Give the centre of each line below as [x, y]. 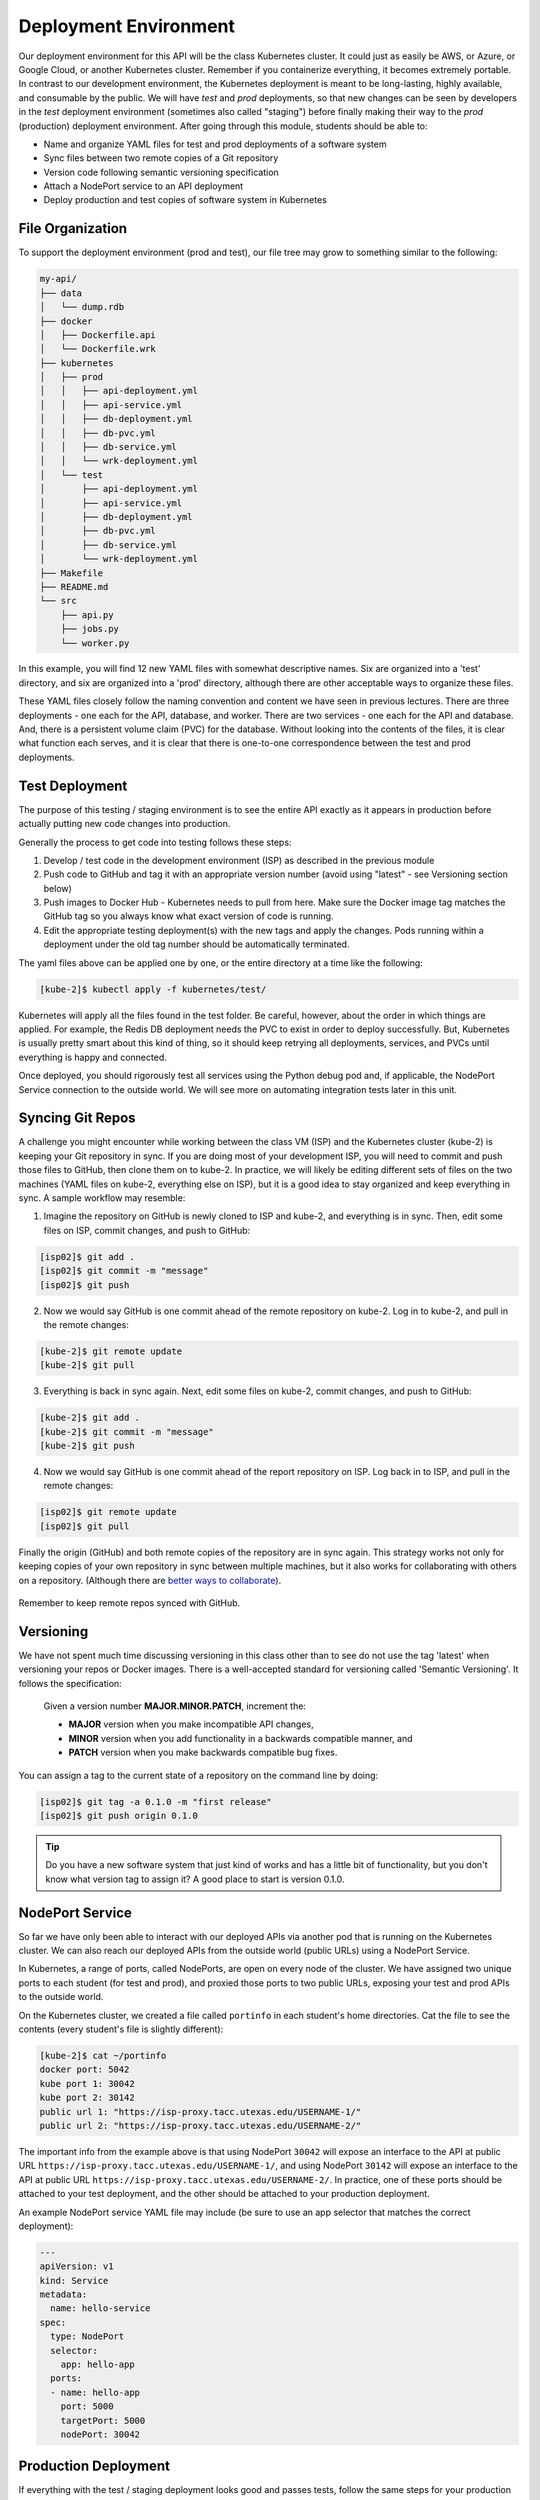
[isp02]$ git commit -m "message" [124, 1271]
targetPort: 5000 [103, 2420]
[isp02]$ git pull [84, 1526]
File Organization [73, 228]
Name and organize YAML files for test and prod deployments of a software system [215, 144]
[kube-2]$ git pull [87, 1365]
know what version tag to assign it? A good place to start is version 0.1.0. [195, 1879]
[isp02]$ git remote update [108, 1512]
